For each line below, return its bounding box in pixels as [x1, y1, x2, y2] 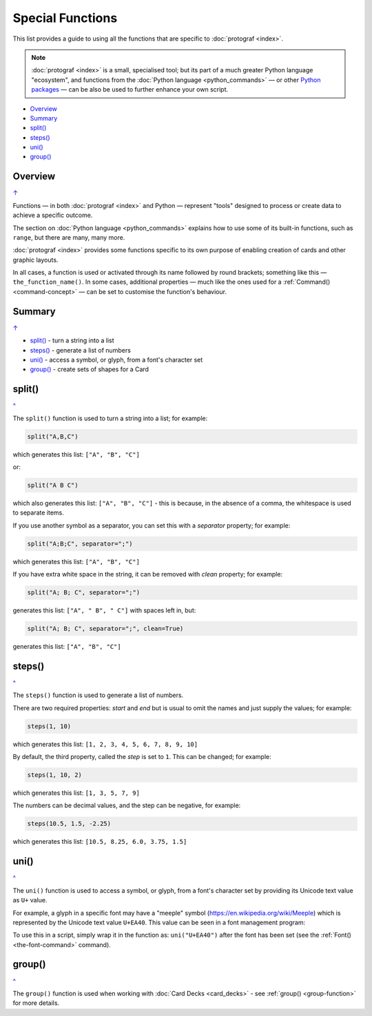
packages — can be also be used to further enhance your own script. [31, 85, 229, 94]
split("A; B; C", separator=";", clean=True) [27, 625, 184, 633]
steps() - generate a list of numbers [30, 346, 131, 354]
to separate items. [12, 508, 65, 517]
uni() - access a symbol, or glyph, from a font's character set [30, 355, 203, 364]
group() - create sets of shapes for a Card [30, 365, 149, 373]
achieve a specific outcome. [12, 211, 93, 220]
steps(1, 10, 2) [27, 771, 83, 779]
